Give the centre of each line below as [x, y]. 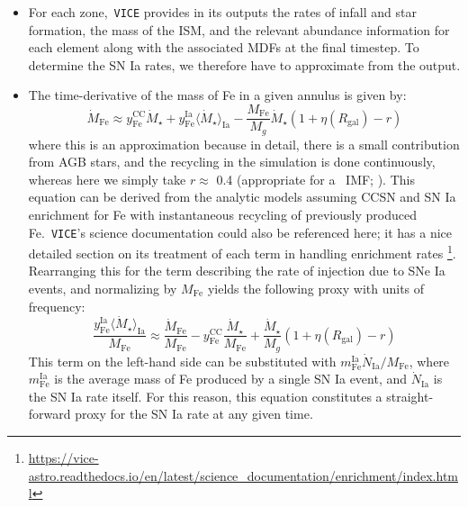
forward [49, 414]
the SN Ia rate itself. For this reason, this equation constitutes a [205, 396]
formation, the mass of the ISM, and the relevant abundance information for [239, 29]
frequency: [57, 306]
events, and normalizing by [103, 289]
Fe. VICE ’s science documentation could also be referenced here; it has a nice [240, 232]
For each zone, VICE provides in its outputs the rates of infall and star [222, 12]
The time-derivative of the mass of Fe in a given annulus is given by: [217, 95]
